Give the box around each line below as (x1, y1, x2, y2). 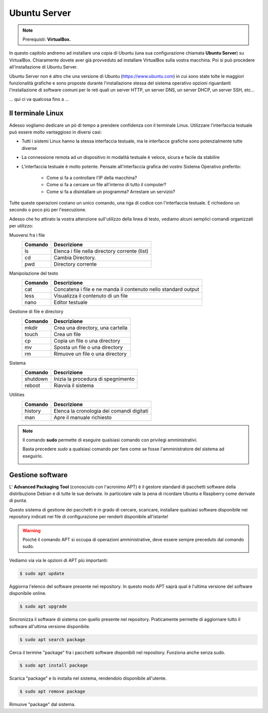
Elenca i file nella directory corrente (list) (54, 248, 149, 255)
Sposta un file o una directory (54, 344, 123, 351)
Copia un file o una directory (54, 337, 121, 344)
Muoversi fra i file (9, 232, 45, 238)
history (24, 407, 41, 414)
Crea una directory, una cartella (54, 324, 128, 331)
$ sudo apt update (19, 570, 65, 576)
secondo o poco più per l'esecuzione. (9, 207, 87, 213)
